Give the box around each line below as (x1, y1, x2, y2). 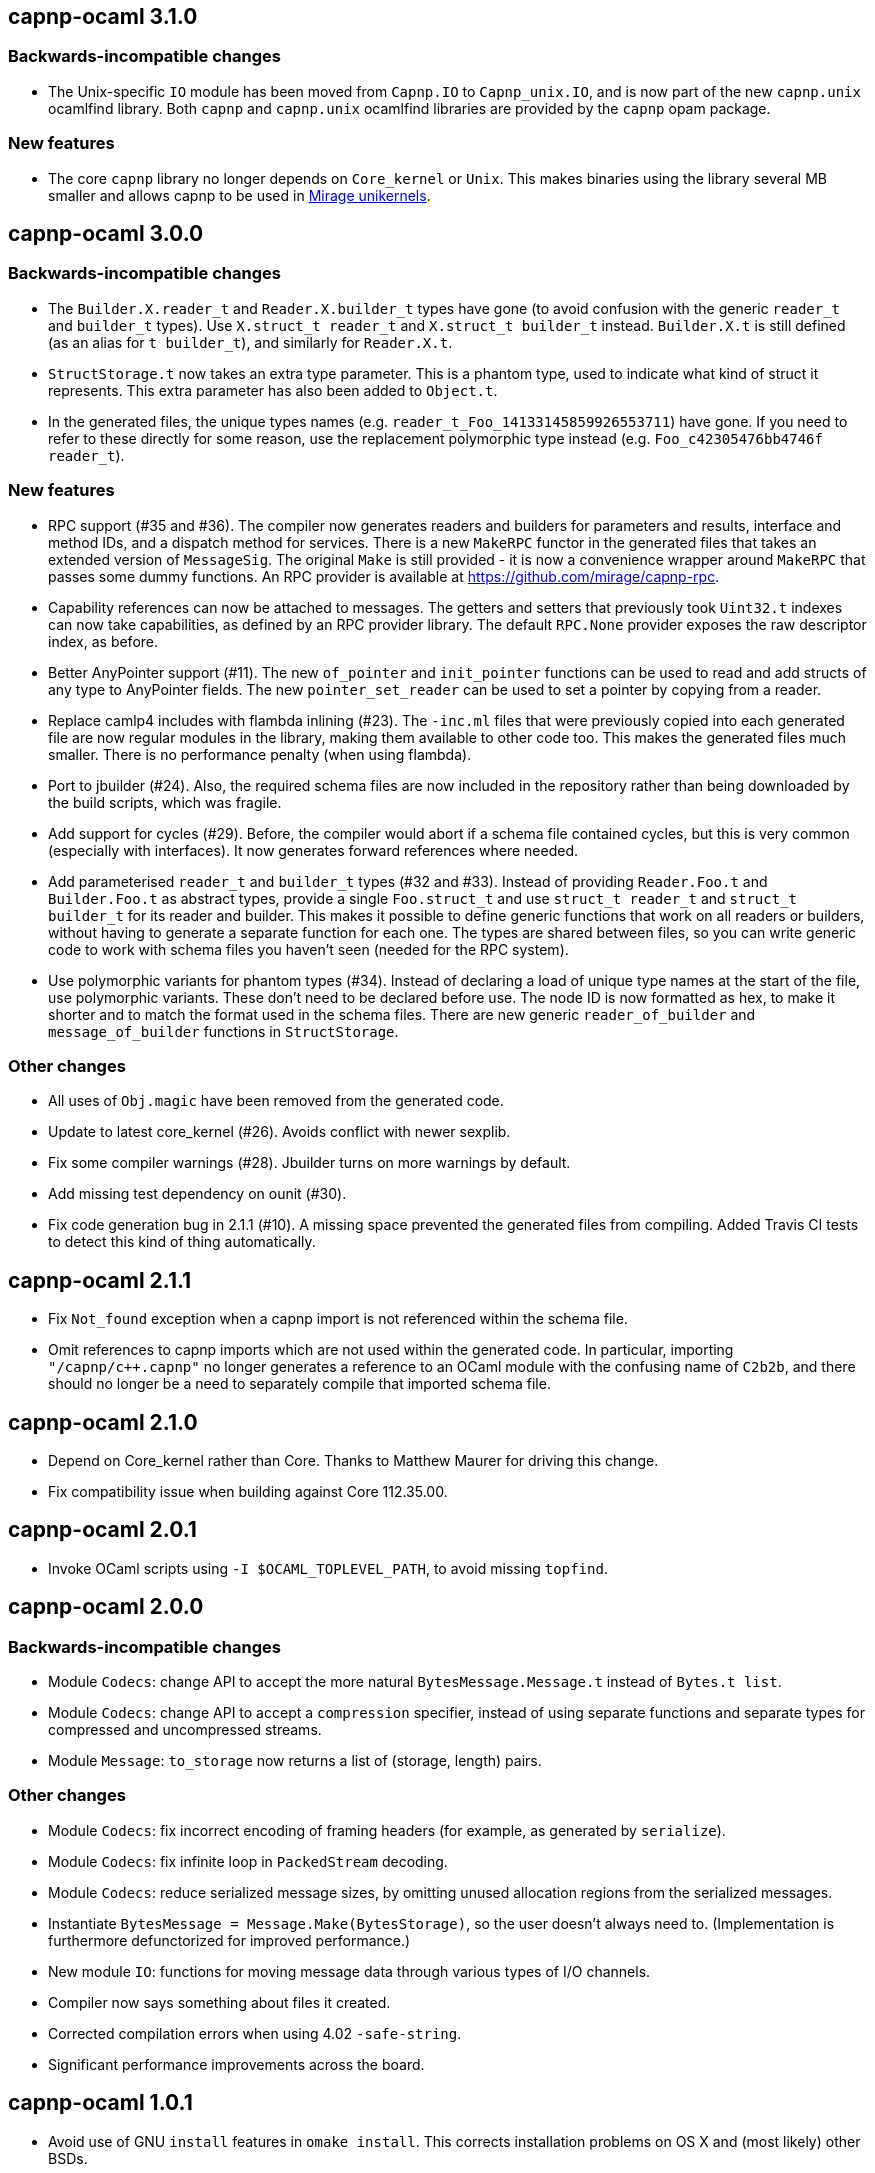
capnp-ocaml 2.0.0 (8, 1594, 204, 1620)
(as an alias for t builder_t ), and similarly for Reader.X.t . (48, 333, 453, 351)
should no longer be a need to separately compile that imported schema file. (48, 1375, 551, 1393)
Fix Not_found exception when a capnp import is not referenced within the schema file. (48, 1310, 628, 1328)
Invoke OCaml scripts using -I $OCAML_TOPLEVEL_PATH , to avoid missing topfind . (48, 1559, 608, 1577)
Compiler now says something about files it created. (48, 1993, 391, 2011)
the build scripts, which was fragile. (48, 793, 282, 811)
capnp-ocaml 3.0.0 (8, 220, 204, 246)
